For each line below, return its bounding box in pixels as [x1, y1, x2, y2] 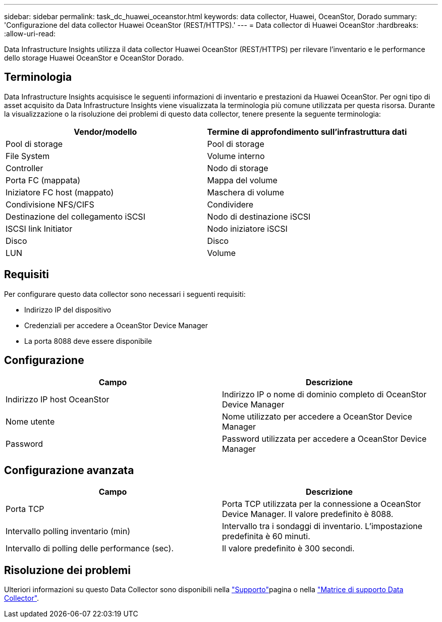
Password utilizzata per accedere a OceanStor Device [222, 433, 427, 444]
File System [6, 150, 50, 161]
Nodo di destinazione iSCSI [207, 211, 311, 222]
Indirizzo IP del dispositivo [24, 305, 112, 314]
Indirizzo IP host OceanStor [6, 394, 109, 404]
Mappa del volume [207, 175, 278, 185]
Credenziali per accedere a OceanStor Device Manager [24, 321, 208, 330]
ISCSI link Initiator [6, 223, 73, 234]
